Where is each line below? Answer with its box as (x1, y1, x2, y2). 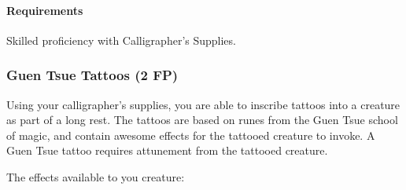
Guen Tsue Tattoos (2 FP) (6, 65, 179, 85)
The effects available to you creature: (6, 168, 185, 185)
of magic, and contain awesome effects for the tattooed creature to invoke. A (6, 126, 375, 143)
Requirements (6, 2, 83, 18)
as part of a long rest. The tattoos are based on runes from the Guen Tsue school (6, 111, 398, 128)
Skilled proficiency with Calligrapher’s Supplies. (6, 31, 236, 48)
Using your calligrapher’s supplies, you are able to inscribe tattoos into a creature (6, 96, 400, 112)
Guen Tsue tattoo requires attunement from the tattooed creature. (6, 142, 328, 159)
